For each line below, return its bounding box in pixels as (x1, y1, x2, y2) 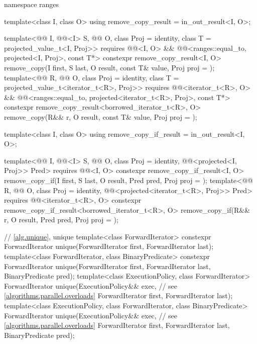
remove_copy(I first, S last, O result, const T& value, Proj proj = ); (4, 62, 215, 72)
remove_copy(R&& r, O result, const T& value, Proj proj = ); (4, 111, 197, 122)
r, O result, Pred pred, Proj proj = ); (4, 214, 118, 225)
